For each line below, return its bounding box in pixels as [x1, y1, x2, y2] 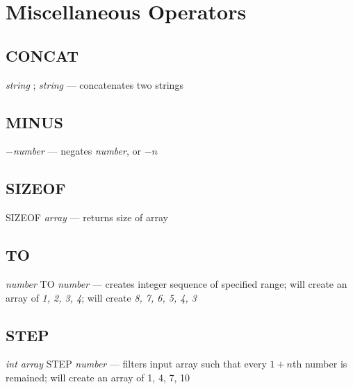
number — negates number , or [13, 144, 141, 158]
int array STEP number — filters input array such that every [6, 356, 267, 371]
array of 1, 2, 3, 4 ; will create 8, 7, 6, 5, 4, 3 [6, 290, 197, 304]
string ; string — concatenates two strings [6, 77, 183, 92]
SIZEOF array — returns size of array [6, 210, 168, 225]
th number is [293, 356, 347, 371]
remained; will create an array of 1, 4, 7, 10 [6, 370, 190, 384]
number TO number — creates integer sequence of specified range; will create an [6, 276, 347, 291]
